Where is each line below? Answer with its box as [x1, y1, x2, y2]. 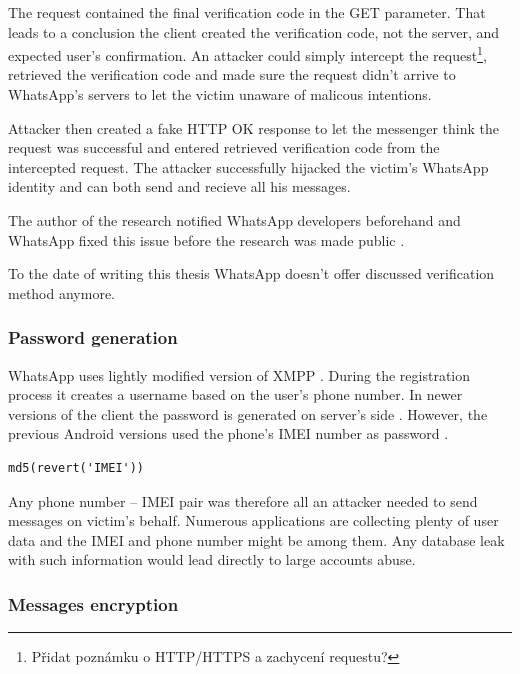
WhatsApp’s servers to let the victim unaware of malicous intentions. [8, 84, 432, 105]
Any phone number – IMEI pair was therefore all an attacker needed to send [8, 490, 478, 511]
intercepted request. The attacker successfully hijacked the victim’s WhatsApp [8, 156, 489, 177]
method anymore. [8, 282, 115, 303]
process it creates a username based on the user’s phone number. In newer [8, 384, 463, 405]
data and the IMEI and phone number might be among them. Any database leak [8, 529, 505, 550]
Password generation [8, 325, 178, 350]
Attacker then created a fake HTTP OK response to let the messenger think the [8, 117, 499, 138]
